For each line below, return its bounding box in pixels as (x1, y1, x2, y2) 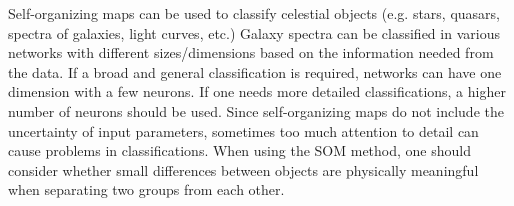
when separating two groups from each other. (8, 179, 285, 200)
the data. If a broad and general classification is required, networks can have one (8, 61, 502, 82)
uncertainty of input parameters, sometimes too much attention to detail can (8, 120, 479, 141)
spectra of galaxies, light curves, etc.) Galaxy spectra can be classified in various (8, 22, 500, 43)
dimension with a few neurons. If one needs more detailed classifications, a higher (8, 81, 506, 102)
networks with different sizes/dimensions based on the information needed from (8, 42, 494, 63)
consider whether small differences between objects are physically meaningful (8, 159, 479, 180)
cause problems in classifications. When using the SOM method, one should (8, 140, 471, 161)
